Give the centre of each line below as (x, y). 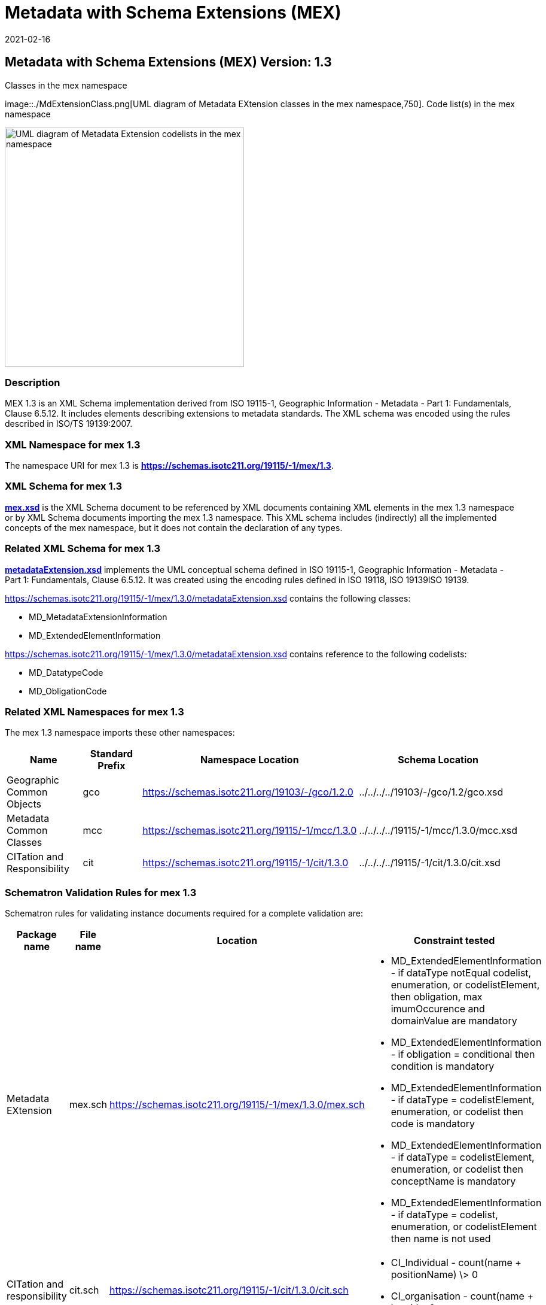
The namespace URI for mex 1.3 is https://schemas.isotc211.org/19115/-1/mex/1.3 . (169, 466)
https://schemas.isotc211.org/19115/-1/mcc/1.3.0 (250, 831)
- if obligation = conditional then (463, 1054)
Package (36, 935)
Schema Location (438, 760)
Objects (24, 804)
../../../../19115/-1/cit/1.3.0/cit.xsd (430, 863)
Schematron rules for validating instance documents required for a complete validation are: (184, 913)
